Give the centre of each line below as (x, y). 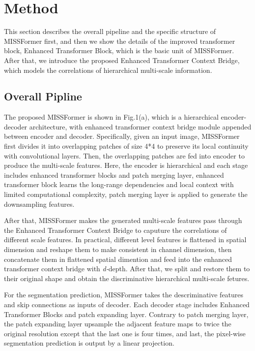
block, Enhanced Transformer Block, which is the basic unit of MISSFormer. (119, 50)
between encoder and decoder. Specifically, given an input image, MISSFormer (122, 136)
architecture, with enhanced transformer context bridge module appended (140, 126)
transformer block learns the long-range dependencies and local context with (119, 184)
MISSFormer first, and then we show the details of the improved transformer (120, 41)
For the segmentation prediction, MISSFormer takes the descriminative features (124, 295)
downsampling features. (39, 204)
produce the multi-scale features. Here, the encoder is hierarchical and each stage (126, 165)
